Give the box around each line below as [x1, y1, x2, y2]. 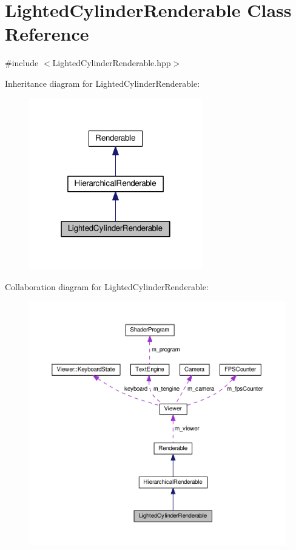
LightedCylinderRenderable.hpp [52, 56, 171, 69]
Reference [5, 21, 89, 46]
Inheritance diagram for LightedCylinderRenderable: [5, 76, 200, 89]
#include [5, 56, 39, 69]
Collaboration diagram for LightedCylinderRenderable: [5, 280, 209, 293]
